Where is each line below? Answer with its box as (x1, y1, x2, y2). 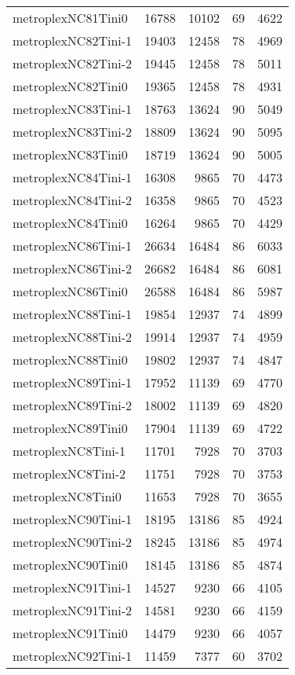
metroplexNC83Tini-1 (13, 100, 133, 118)
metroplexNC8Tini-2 (13, 464, 126, 482)
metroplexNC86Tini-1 (13, 237, 133, 255)
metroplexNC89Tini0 (13, 419, 128, 437)
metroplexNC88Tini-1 (13, 305, 133, 323)
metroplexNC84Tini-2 (13, 191, 133, 209)
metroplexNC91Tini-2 (13, 601, 133, 619)
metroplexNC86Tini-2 (13, 259, 133, 277)
